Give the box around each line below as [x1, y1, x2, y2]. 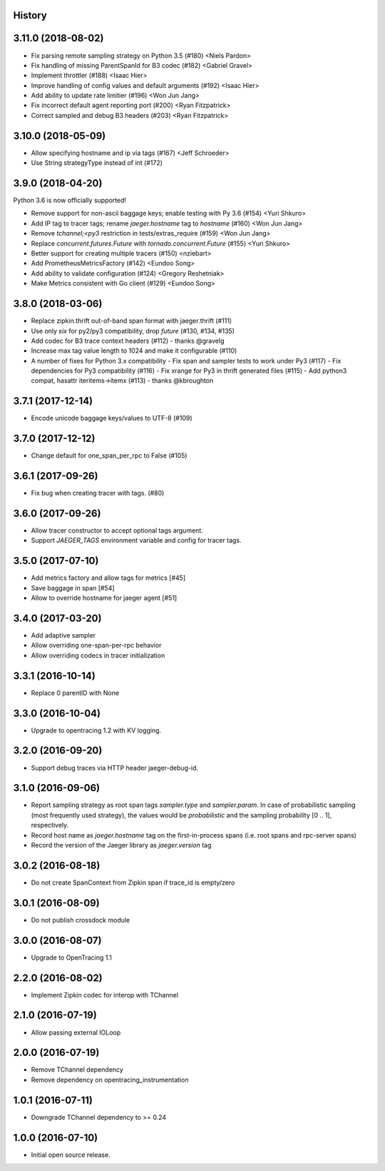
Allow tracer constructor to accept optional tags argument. [31, 526, 203, 535]
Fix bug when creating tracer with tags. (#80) [31, 489, 165, 498]
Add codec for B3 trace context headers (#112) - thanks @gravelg [31, 336, 225, 345]
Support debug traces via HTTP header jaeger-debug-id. [31, 763, 199, 772]
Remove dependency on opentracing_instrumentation [31, 1075, 189, 1084]
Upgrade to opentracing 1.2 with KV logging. [31, 725, 162, 735]
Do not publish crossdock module [31, 915, 130, 924]
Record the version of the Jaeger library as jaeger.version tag [31, 841, 212, 850]
